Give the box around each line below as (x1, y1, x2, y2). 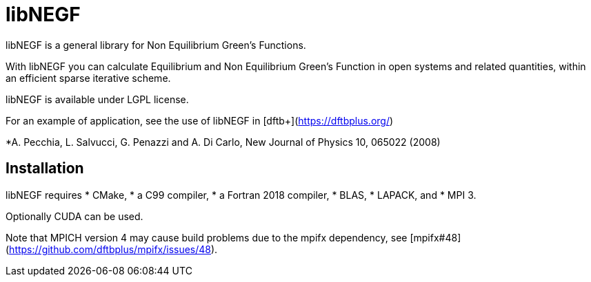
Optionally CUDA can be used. (6, 210, 143, 222)
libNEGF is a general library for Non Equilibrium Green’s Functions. (6, 39, 306, 51)
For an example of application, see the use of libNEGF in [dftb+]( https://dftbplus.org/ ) (6, 114, 394, 127)
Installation (6, 160, 84, 177)
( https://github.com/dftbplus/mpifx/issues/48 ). (6, 243, 218, 255)
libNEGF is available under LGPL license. (6, 93, 189, 105)
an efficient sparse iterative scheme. (6, 72, 171, 84)
